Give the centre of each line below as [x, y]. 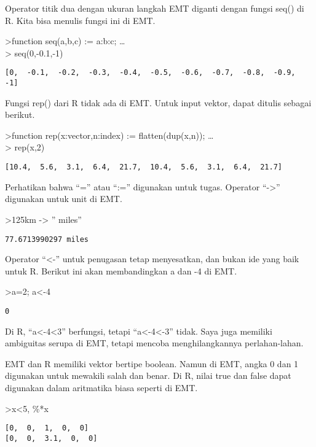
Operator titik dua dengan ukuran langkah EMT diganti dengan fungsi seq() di [155, 8]
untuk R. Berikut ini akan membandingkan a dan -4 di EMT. [121, 270]
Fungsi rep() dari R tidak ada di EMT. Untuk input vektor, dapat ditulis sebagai [158, 102]
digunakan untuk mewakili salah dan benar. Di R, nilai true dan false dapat [148, 375]
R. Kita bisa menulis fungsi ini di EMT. [80, 20]
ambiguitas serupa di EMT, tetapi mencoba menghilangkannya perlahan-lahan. [154, 343]
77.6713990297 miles [47, 239]
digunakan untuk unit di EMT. [64, 199]
